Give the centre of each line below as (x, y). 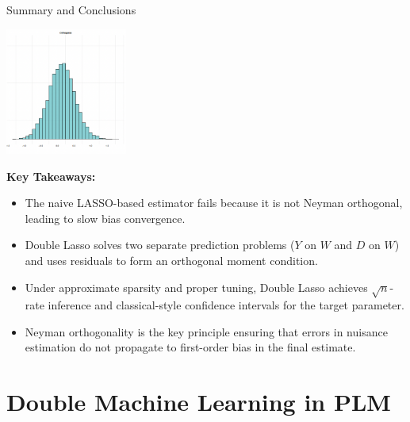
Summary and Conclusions (71, 10)
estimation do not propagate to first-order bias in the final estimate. (190, 347)
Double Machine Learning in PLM (199, 402)
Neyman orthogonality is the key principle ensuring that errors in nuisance (206, 331)
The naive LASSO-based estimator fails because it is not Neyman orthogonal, (214, 203)
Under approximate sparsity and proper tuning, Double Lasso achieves (196, 287)
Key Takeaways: (51, 176)
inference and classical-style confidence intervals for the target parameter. (226, 305)
